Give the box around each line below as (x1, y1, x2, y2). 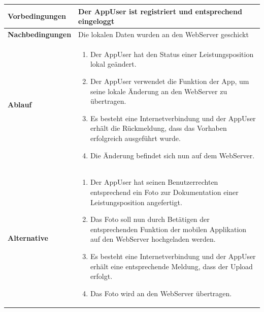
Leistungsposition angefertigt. (90, 196, 182, 207)
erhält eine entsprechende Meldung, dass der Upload (90, 261, 253, 271)
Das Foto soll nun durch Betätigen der (90, 214, 210, 224)
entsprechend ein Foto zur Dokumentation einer (90, 186, 239, 197)
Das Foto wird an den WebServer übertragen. (90, 288, 232, 298)
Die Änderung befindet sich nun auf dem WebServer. (90, 150, 255, 160)
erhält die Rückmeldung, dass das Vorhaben (90, 123, 227, 133)
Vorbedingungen (8, 11, 66, 21)
